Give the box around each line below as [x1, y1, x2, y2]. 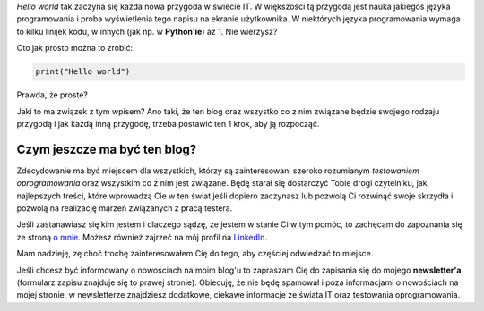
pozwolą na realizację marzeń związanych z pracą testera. [16, 203, 233, 214]
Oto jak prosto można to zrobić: [16, 43, 134, 54]
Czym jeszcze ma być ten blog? [16, 141, 197, 156]
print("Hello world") [35, 67, 131, 77]
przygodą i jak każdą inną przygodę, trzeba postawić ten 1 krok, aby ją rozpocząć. [16, 118, 320, 129]
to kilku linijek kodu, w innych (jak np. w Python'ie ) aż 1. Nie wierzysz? [16, 26, 278, 37]
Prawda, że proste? [16, 89, 89, 100]
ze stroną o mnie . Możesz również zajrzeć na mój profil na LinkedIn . [16, 231, 268, 242]
